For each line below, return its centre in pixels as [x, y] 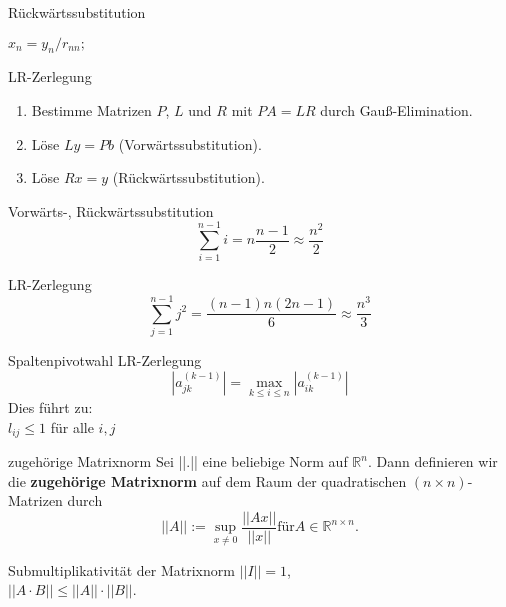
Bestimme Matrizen [91, 109]
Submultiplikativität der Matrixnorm [121, 569]
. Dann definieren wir [432, 461]
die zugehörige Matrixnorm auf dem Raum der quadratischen [207, 480]
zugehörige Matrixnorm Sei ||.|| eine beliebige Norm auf [178, 461]
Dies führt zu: [50, 407]
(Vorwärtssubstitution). [190, 143]
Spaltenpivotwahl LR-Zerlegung [105, 360]
